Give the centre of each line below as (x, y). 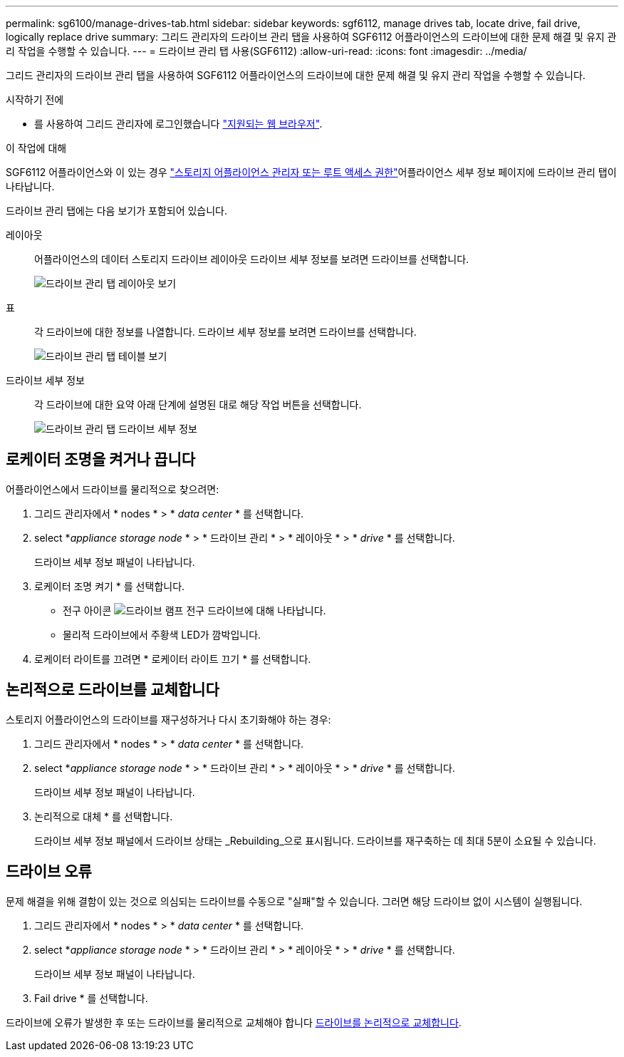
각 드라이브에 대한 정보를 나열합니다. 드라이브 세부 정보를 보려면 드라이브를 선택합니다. (225, 332)
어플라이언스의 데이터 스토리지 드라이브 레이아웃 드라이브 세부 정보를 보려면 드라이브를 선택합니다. (252, 259)
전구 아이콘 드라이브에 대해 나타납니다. (194, 610)
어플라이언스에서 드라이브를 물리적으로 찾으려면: (113, 489)
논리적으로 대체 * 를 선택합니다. (104, 816)
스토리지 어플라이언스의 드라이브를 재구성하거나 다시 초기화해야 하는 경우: (168, 719)
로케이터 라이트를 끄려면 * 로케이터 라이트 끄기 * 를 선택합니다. (173, 659)
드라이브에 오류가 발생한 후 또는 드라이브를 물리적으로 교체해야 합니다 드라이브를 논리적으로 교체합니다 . (234, 1022)
